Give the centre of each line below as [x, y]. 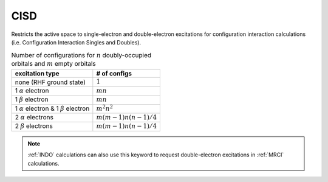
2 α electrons [34, 117]
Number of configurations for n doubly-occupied [81, 55]
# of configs [114, 74]
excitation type [37, 74]
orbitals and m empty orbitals [54, 63]
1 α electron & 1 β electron [52, 108]
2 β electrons [34, 126]
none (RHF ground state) [50, 82]
